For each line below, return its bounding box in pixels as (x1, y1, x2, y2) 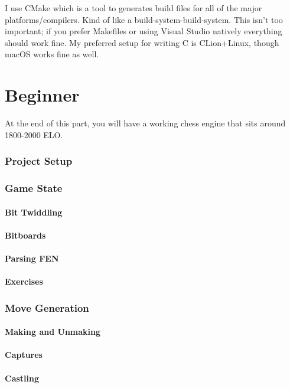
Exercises (5, 275, 43, 288)
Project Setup (5, 154, 73, 168)
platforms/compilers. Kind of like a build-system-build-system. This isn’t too (5, 13, 283, 25)
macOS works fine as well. (5, 48, 99, 60)
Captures (5, 348, 43, 361)
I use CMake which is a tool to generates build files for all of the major (5, 2, 262, 14)
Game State (5, 181, 63, 195)
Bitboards (5, 229, 46, 241)
